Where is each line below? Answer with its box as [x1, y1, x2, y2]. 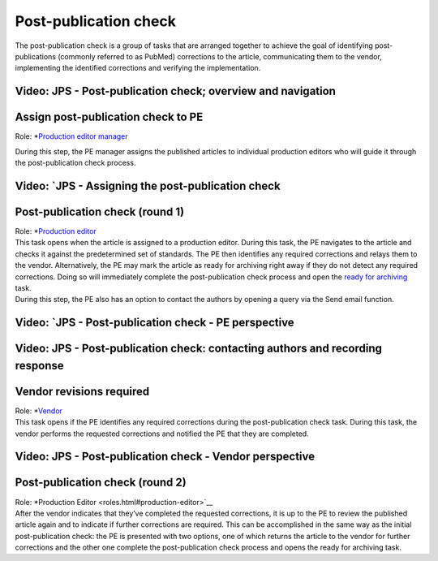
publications [15, 51, 57, 61]
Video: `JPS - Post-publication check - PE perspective [15, 316, 295, 330]
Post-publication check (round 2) [15, 476, 187, 490]
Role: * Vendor [15, 406, 62, 416]
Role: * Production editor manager [15, 132, 129, 141]
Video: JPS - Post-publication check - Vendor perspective [15, 450, 316, 464]
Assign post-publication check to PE [15, 110, 204, 124]
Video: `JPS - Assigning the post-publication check [15, 179, 281, 192]
